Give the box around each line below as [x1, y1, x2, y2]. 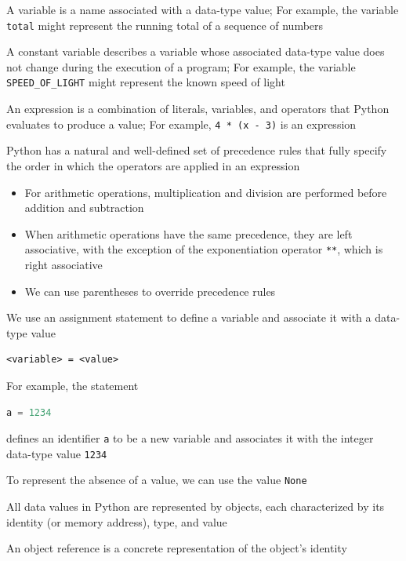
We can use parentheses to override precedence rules [24, 282, 276, 299]
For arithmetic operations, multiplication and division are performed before [24, 184, 387, 200]
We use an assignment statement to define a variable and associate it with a [6, 309, 372, 326]
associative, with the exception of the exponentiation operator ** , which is [24, 241, 383, 257]
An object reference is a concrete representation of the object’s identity [6, 540, 347, 556]
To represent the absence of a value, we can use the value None [6, 472, 307, 488]
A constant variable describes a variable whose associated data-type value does [6, 43, 385, 60]
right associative [24, 256, 103, 272]
